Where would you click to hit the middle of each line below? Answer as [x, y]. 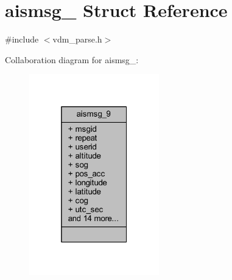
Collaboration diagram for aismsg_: [72, 59]
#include [22, 39]
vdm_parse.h [77, 39]
